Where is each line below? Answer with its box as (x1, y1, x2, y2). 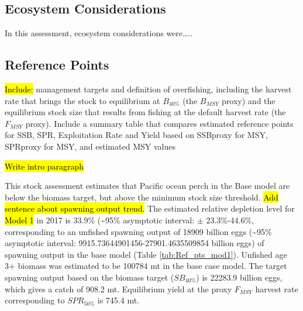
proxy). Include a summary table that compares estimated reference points (25, 117, 294, 129)
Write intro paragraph (5, 160, 84, 172)
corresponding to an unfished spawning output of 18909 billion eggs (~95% (5, 225, 272, 237)
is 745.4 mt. (97, 294, 140, 306)
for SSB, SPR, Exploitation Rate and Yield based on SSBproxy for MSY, (5, 129, 268, 141)
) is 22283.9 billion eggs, (196, 271, 283, 283)
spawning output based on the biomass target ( (5, 271, 174, 283)
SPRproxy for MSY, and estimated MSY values (5, 140, 175, 152)
